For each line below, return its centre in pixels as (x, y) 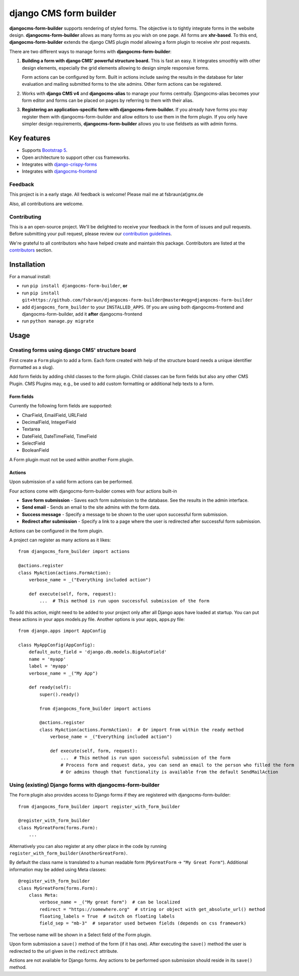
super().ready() (59, 694)
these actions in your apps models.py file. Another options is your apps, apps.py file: (97, 619)
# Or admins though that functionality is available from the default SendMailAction (170, 772)
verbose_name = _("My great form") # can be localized (110, 902)
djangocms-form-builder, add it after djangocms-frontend (82, 314)
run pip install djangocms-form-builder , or (75, 286)
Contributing (25, 217)
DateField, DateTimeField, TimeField (59, 436)
